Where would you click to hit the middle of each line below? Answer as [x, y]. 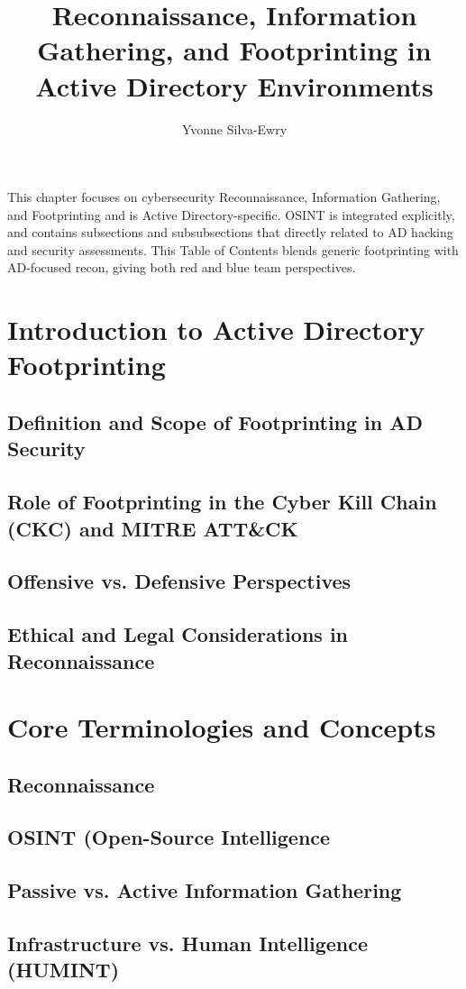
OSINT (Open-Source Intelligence [169, 837]
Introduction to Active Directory [216, 330]
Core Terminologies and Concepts [222, 727]
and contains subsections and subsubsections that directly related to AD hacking [230, 232]
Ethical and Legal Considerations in [178, 634]
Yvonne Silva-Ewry [234, 128]
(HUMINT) [64, 970]
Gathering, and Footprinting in [234, 50]
